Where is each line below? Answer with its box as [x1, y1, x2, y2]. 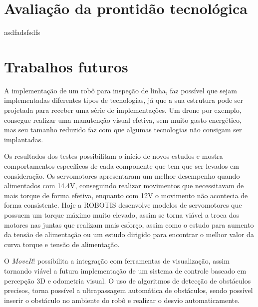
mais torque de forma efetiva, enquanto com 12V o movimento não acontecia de [4, 190, 248, 200]
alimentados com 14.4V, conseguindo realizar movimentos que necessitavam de [4, 180, 244, 191]
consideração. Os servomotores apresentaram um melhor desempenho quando [4, 170, 240, 181]
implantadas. [4, 134, 43, 144]
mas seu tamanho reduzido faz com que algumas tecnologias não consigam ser [4, 124, 242, 135]
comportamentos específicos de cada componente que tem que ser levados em [4, 161, 239, 171]
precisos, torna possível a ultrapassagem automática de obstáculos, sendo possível [4, 285, 253, 296]
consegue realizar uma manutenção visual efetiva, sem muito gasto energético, [4, 114, 242, 125]
